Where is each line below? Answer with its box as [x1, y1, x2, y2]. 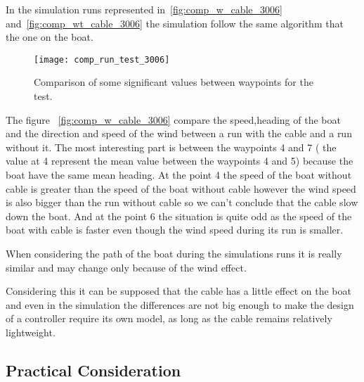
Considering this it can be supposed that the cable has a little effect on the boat [6, 284, 351, 298]
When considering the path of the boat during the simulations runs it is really [6, 246, 342, 260]
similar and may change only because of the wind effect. [6, 260, 247, 274]
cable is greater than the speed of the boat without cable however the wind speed [6, 181, 356, 196]
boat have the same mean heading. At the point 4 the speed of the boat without [6, 167, 352, 182]
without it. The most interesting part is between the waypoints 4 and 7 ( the [6, 139, 337, 154]
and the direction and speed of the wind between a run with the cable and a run [6, 126, 352, 141]
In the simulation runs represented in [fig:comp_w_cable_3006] [6, 2, 282, 16]
